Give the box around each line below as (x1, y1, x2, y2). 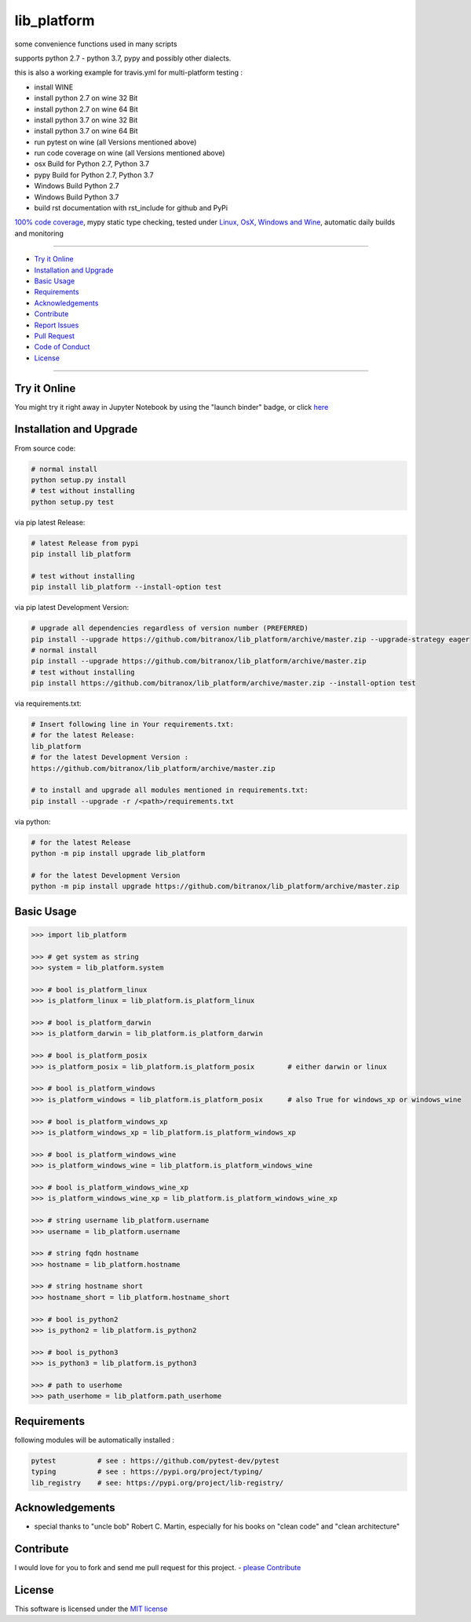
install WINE (34, 82, 74, 92)
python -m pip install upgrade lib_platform (31, 849, 206, 858)
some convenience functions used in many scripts (14, 39, 177, 49)
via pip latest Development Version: (14, 603, 130, 612)
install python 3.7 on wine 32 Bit (34, 115, 138, 125)
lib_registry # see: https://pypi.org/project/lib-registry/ (31, 1478, 284, 1487)
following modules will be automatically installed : (14, 1435, 175, 1445)
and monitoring (14, 228, 64, 238)
